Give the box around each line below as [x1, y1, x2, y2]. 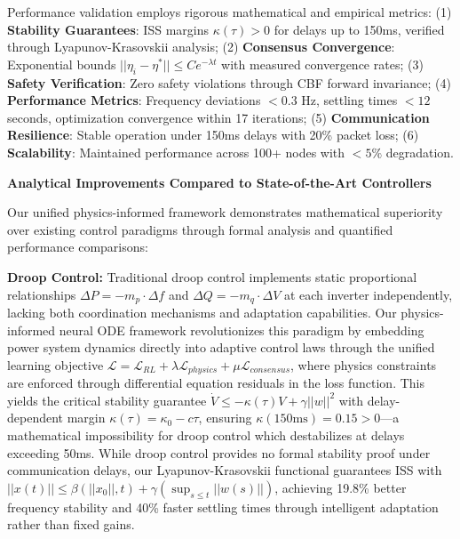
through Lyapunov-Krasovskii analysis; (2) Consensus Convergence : [7, 37, 395, 56]
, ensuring [198, 408, 252, 427]
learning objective [7, 355, 104, 374]
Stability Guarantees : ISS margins [7, 20, 209, 38]
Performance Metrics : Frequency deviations [7, 91, 261, 109]
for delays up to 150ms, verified [274, 20, 445, 38]
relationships [7, 285, 76, 303]
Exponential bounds [7, 54, 116, 73]
